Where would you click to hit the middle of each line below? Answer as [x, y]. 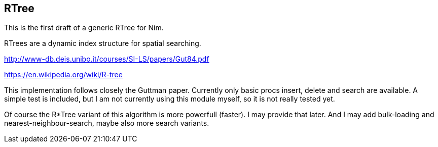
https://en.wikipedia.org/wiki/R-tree [63, 75]
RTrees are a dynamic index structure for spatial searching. [103, 43]
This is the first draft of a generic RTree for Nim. [84, 28]
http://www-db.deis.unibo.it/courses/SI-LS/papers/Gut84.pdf [107, 59]
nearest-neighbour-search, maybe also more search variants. [107, 123]
